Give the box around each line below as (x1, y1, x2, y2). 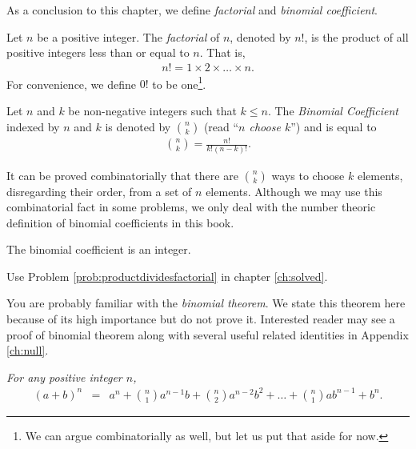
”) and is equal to (290, 118, 377, 134)
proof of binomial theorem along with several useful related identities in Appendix (6, 326, 409, 343)
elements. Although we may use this (206, 182, 382, 199)
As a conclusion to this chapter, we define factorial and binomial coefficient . (6, 2, 378, 18)
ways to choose (271, 166, 345, 183)
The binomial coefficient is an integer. (6, 241, 191, 258)
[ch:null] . (6, 342, 49, 359)
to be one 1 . (152, 73, 206, 92)
